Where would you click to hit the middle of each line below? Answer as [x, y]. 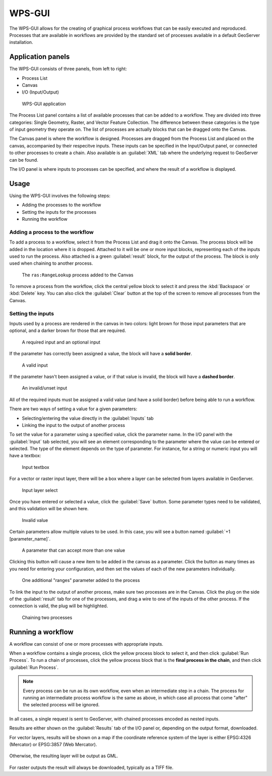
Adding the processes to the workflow [62, 205]
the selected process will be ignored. [61, 705]
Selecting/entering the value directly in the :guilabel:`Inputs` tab [88, 418]
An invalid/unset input [45, 388]
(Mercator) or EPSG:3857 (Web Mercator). [53, 744]
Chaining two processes [47, 617]
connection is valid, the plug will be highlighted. [59, 606]
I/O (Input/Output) [41, 92]
